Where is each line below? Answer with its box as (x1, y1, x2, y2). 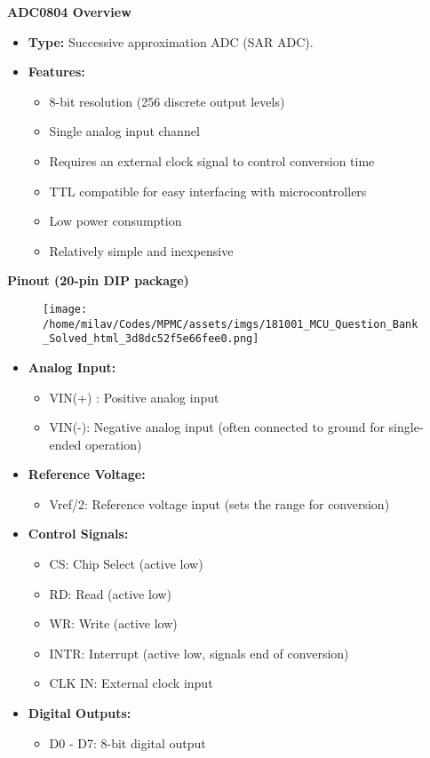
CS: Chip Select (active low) (49, 555, 203, 573)
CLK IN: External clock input (49, 674, 213, 692)
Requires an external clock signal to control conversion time (49, 151, 375, 170)
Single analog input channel (49, 122, 200, 140)
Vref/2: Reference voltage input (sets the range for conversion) (49, 494, 390, 513)
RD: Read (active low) (49, 584, 172, 602)
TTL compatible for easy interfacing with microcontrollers (49, 181, 367, 200)
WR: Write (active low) (49, 614, 178, 633)
